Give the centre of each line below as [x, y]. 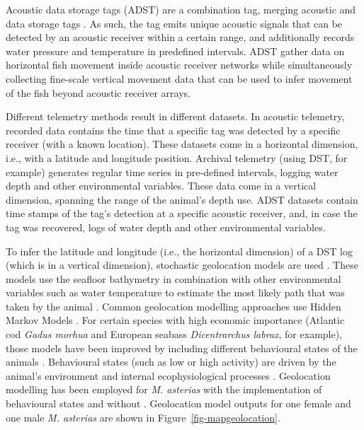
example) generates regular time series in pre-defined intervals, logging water [172, 172]
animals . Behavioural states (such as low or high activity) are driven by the [171, 362]
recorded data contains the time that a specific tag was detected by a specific [173, 130]
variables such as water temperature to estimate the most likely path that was [175, 292]
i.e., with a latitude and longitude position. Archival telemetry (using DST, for [177, 157]
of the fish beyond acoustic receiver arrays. [98, 92]
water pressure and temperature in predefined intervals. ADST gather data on [175, 51]
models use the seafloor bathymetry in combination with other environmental [174, 278]
